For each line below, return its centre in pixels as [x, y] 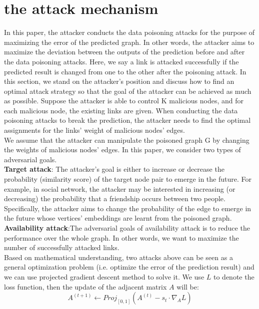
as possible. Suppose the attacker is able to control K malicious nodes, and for [124, 101]
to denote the [234, 276]
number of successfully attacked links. [62, 247]
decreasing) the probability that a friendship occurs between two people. [115, 198]
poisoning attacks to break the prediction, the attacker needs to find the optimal [127, 120]
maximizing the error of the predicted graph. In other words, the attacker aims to [129, 42]
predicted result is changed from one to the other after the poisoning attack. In [125, 71]
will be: [188, 286]
